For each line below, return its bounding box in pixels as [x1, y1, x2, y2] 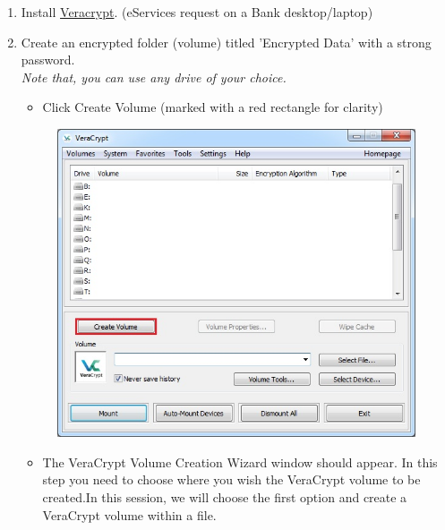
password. [21, 50, 75, 69]
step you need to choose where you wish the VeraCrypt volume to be [42, 470, 421, 489]
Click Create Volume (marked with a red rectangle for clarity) [42, 98, 383, 116]
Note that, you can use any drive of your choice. [21, 67, 287, 86]
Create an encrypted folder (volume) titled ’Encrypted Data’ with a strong [21, 32, 432, 51]
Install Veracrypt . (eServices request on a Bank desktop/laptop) [21, 3, 373, 21]
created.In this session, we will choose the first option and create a [42, 487, 407, 506]
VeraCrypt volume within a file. [42, 505, 217, 524]
